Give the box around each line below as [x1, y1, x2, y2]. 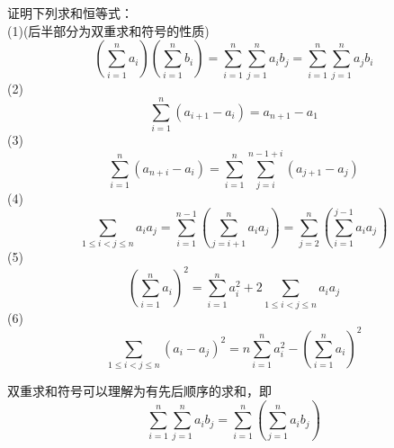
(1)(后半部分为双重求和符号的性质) [7, 21, 210, 40]
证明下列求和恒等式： [7, 4, 133, 22]
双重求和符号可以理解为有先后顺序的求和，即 [7, 381, 272, 400]
